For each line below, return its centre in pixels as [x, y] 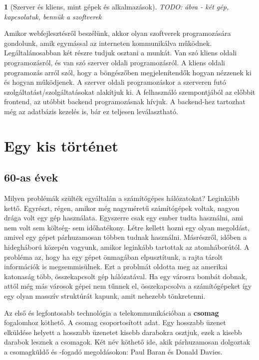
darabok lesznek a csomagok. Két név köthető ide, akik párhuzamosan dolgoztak [127, 342]
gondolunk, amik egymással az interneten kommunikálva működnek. [108, 43]
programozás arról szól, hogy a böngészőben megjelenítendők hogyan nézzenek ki [128, 72]
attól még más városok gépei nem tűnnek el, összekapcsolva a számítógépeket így [128, 286]
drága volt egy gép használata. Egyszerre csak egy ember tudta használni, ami [124, 218]
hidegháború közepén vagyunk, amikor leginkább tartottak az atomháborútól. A [127, 247]
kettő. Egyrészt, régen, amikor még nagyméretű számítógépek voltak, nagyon [122, 208]
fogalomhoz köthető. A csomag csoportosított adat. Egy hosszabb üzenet [115, 322]
